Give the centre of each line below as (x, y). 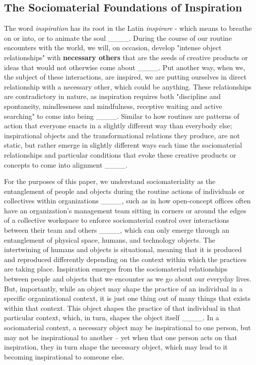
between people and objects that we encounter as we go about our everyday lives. (128, 279)
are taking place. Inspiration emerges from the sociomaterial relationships (116, 269)
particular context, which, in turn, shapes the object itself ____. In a (112, 318)
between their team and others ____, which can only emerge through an (117, 230)
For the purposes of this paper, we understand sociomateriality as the (110, 181)
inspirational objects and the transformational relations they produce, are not (122, 135)
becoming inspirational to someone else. (64, 356)
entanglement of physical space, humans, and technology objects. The (110, 239)
